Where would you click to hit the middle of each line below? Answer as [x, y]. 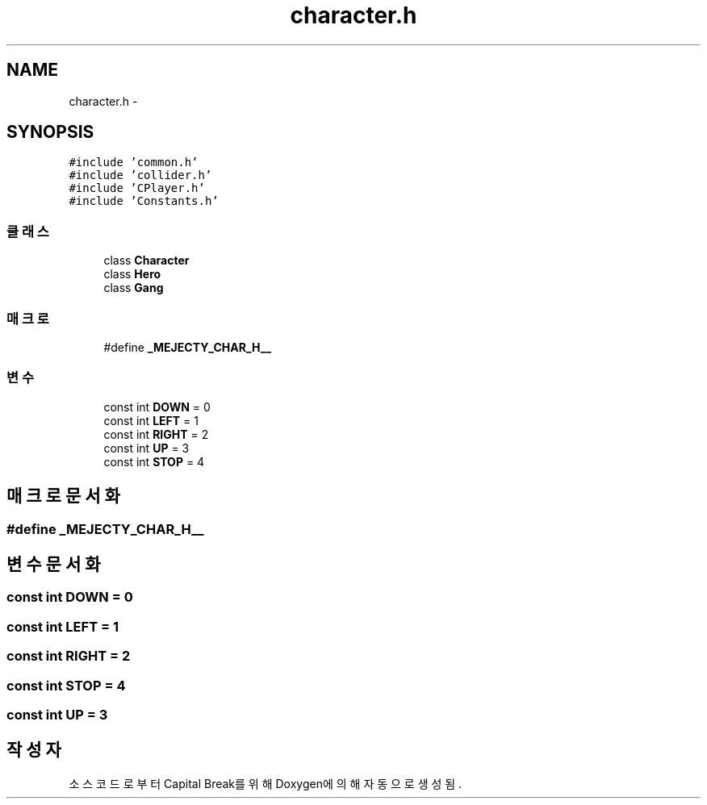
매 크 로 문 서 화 [63, 496]
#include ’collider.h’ [140, 175]
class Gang [134, 288]
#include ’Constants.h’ [144, 201]
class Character [146, 261]
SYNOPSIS [50, 132]
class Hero [132, 274]
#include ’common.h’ [134, 163]
